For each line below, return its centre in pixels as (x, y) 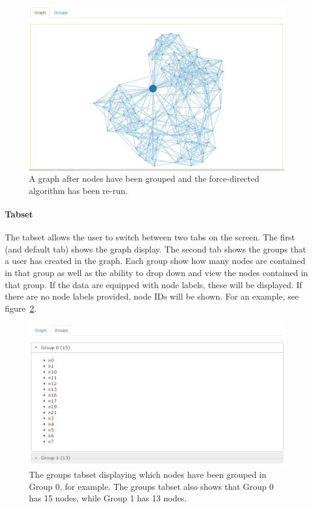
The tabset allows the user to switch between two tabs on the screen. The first (150, 237)
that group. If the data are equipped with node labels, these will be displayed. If (153, 284)
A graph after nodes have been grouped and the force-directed (144, 178)
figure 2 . (21, 308)
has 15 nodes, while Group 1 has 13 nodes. (108, 498)
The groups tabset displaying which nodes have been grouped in (148, 474)
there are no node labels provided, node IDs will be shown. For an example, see (152, 296)
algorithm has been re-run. (79, 190)
